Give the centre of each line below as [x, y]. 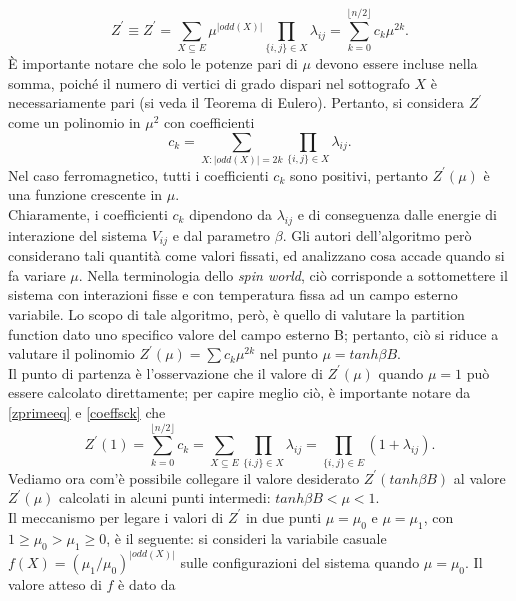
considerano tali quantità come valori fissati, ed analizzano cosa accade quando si [256, 255]
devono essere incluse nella [396, 63]
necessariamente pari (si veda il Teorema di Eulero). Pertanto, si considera [236, 102]
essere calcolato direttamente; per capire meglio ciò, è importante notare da [239, 392]
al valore [479, 477]
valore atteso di [55, 583]
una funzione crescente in [85, 194]
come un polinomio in [74, 121]
